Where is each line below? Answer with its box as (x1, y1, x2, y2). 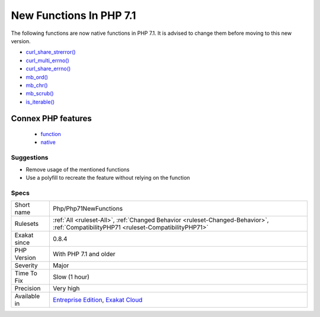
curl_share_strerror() (25, 48, 76, 56)
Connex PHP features (11, 114, 92, 124)
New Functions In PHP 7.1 (11, 9, 136, 22)
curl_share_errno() (25, 65, 71, 72)
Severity (14, 261, 38, 270)
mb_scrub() (25, 90, 54, 97)
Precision (14, 284, 41, 293)
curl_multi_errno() (25, 57, 69, 64)
